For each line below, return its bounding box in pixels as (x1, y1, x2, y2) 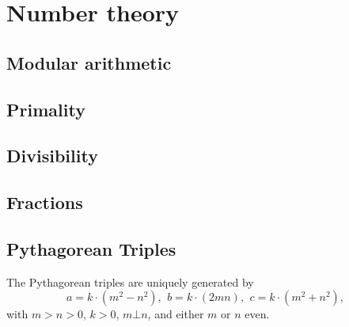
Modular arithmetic (6, 50, 172, 74)
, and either (147, 306, 204, 322)
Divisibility (6, 143, 98, 168)
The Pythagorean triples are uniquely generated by (6, 273, 254, 290)
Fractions (6, 190, 83, 215)
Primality (6, 97, 85, 121)
